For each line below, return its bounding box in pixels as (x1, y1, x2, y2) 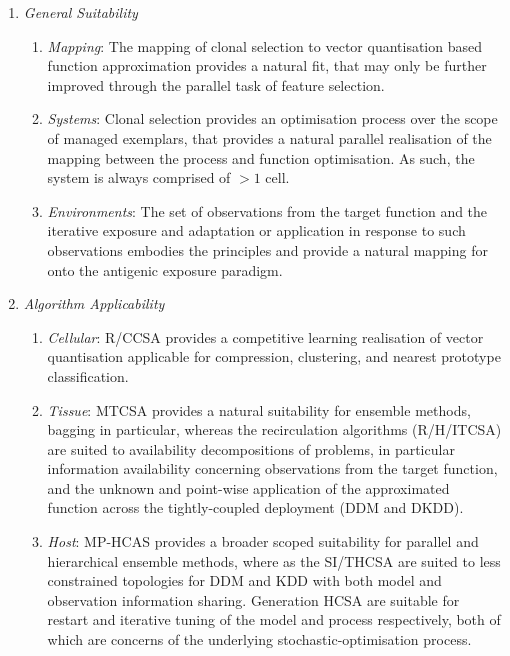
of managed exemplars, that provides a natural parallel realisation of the (47, 127, 492, 148)
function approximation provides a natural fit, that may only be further (47, 55, 487, 76)
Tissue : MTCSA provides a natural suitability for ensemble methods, (47, 399, 471, 420)
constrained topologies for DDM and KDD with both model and (47, 570, 442, 591)
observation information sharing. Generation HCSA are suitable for (47, 589, 460, 610)
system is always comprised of (47, 167, 231, 188)
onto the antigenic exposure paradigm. (47, 259, 283, 280)
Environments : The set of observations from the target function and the (47, 200, 488, 221)
